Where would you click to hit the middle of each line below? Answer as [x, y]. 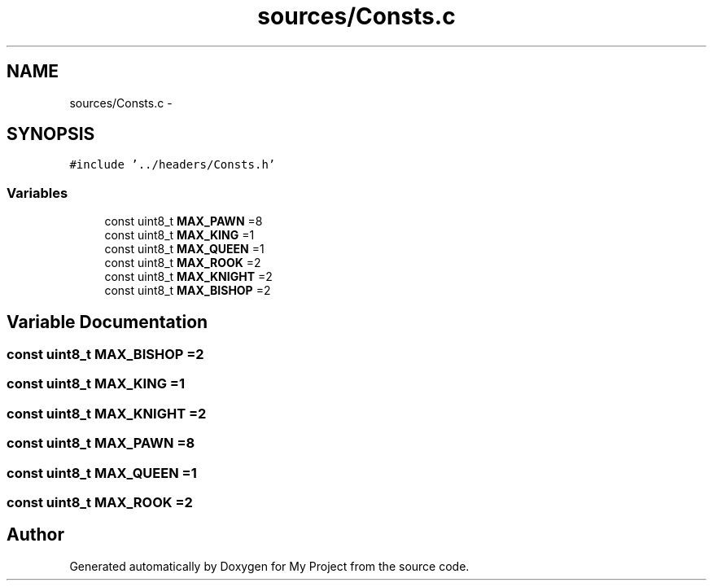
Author [35, 535]
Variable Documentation [107, 322]
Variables [37, 193]
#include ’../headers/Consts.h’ [173, 165]
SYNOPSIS [51, 134]
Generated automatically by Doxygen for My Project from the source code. [269, 566]
